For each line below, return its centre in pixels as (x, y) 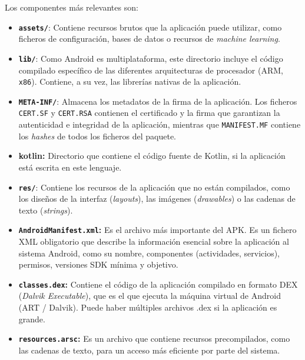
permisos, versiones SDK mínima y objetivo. (98, 264)
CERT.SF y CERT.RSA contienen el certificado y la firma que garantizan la (149, 113)
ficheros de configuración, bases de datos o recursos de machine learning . (149, 39)
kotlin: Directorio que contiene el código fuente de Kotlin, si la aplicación (152, 156)
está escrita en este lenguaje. (70, 167)
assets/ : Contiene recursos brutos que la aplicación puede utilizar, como (150, 27)
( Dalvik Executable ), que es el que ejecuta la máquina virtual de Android (150, 296)
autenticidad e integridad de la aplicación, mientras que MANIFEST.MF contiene (160, 124)
